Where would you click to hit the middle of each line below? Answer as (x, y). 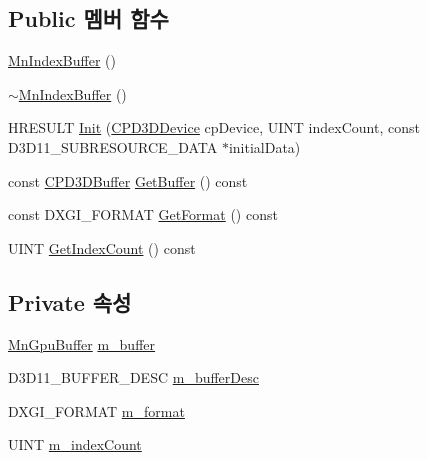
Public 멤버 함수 (88, 18)
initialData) (264, 146)
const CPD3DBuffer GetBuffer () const (128, 180)
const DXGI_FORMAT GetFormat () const (143, 214)
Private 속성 (70, 301)
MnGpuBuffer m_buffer (82, 343)
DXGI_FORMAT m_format (96, 410)
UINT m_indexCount (75, 444)
